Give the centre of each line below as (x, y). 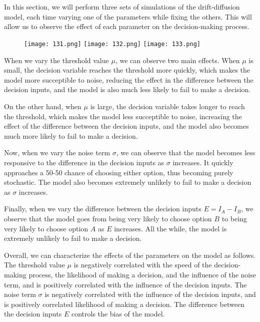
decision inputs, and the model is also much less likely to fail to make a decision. (127, 89)
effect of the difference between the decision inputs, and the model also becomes (126, 126)
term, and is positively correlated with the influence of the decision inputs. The (125, 284)
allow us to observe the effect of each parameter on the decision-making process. (127, 26)
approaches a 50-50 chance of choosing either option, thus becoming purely (119, 172)
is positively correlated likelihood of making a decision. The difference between (124, 304)
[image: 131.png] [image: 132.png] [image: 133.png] (112, 44)
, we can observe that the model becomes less (186, 152)
